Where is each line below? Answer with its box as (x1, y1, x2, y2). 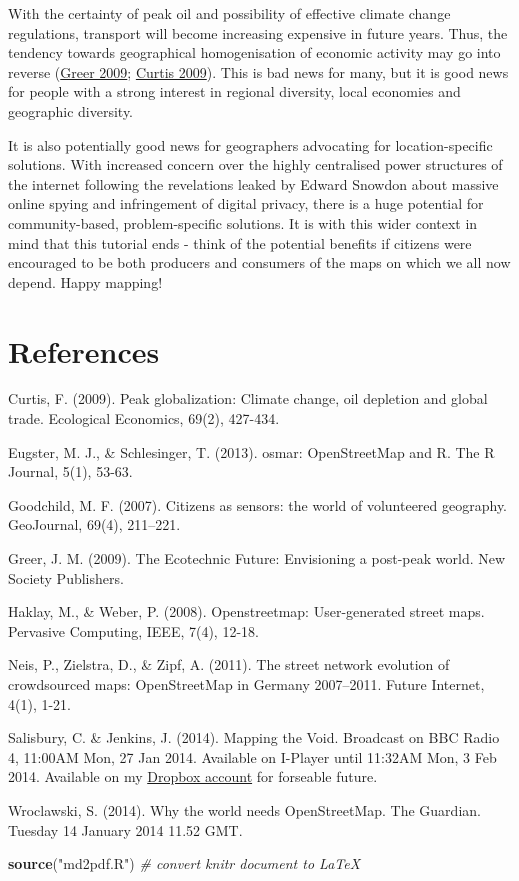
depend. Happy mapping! (8, 271, 163, 292)
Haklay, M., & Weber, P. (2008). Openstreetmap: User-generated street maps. (8, 601, 485, 622)
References (8, 330, 160, 371)
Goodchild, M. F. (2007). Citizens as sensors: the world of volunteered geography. (8, 494, 508, 515)
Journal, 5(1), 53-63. (8, 461, 133, 482)
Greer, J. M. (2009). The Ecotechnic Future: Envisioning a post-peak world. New (8, 548, 506, 568)
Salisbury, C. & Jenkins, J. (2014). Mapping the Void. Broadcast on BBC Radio (8, 727, 500, 748)
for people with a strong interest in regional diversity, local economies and (8, 81, 461, 102)
